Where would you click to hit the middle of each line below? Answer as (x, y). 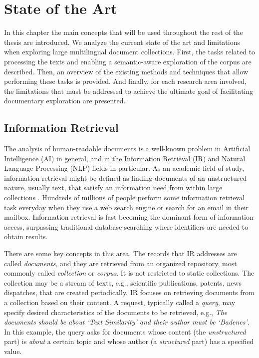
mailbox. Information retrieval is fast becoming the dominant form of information (129, 217)
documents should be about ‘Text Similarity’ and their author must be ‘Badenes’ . (127, 322)
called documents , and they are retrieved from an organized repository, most (121, 263)
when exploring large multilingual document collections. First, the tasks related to (130, 52)
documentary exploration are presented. (65, 101)
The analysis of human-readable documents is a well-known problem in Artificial (127, 149)
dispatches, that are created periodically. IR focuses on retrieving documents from (129, 292)
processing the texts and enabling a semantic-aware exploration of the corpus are (128, 61)
